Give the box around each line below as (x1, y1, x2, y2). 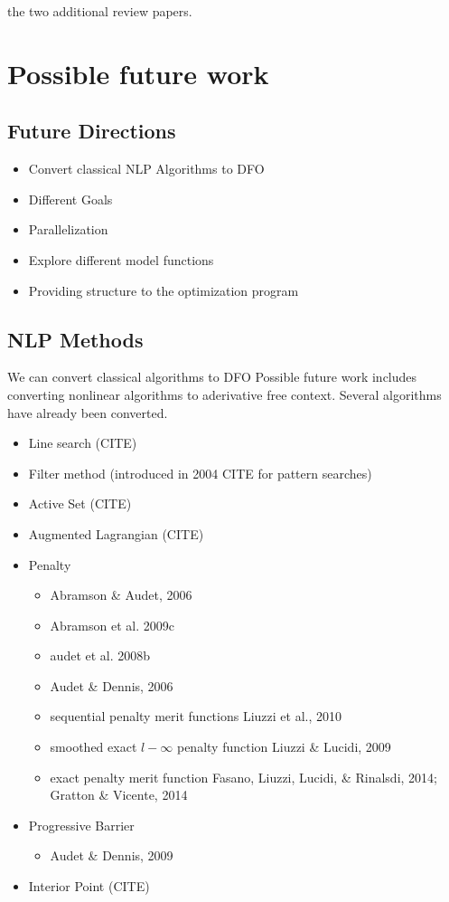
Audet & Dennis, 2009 (50, 846, 173, 865)
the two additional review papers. (7, 2, 192, 20)
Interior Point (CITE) (28, 877, 150, 896)
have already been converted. (7, 403, 168, 422)
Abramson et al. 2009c (50, 615, 174, 634)
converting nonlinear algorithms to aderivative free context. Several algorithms (7, 385, 442, 404)
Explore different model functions (28, 250, 214, 269)
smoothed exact (50, 737, 137, 756)
